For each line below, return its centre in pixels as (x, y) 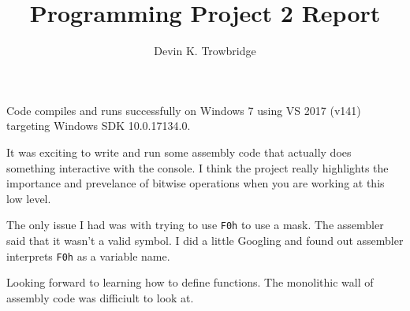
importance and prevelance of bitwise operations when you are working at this (196, 183)
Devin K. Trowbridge (205, 51)
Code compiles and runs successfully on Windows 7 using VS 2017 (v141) (184, 110)
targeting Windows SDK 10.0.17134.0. (99, 126)
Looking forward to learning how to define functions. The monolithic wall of (190, 282)
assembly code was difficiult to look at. (100, 297)
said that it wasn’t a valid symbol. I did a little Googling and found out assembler (205, 240)
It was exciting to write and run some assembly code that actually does (179, 152)
